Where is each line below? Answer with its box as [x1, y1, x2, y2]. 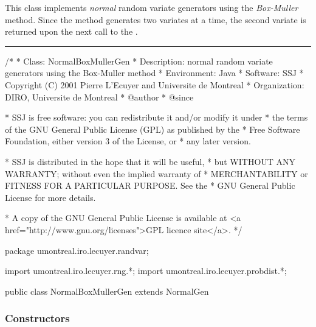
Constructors [5, 311, 70, 326]
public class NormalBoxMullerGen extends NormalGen [5, 284, 209, 297]
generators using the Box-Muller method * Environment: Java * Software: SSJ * [5, 66, 304, 79]
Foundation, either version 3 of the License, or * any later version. [5, 135, 251, 147]
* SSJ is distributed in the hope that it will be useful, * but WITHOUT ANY [5, 155, 296, 167]
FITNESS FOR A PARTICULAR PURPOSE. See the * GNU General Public [5, 179, 295, 192]
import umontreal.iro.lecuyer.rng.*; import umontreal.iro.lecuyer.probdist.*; [5, 264, 287, 277]
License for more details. [5, 191, 96, 203]
